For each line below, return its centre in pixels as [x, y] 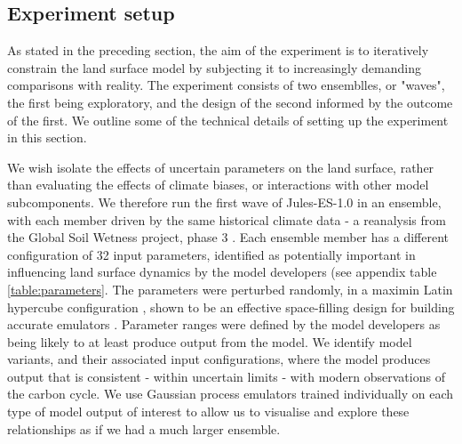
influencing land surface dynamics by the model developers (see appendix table [222, 272]
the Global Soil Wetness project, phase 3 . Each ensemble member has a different [228, 237]
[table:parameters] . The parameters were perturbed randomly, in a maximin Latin [230, 289]
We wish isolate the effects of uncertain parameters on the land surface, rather [221, 167]
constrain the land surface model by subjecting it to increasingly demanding [214, 67]
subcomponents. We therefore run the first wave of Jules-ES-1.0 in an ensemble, [224, 202]
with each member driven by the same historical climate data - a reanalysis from [227, 219]
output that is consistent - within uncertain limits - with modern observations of [226, 376]
